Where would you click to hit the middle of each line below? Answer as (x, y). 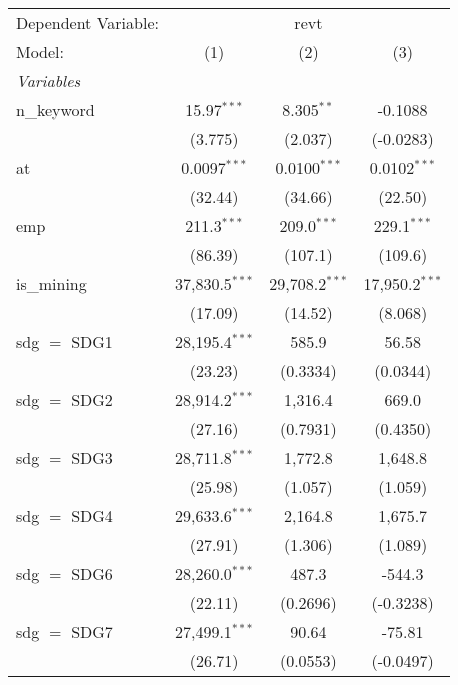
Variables (48, 80)
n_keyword (55, 109)
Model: (40, 51)
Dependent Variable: (87, 22)
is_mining (51, 283)
